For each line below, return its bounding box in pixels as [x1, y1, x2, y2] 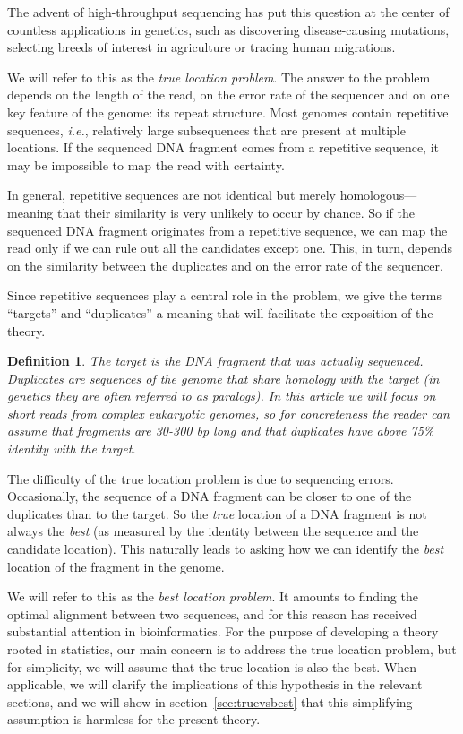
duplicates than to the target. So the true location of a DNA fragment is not [7, 504, 427, 522]
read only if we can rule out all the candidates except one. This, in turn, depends [7, 238, 452, 257]
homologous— [339, 186, 417, 204]
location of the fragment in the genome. [7, 557, 225, 575]
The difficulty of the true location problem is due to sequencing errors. [7, 469, 394, 488]
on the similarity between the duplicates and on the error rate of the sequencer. [7, 255, 443, 274]
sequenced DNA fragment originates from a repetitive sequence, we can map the [7, 220, 448, 239]
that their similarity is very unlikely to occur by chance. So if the [56, 203, 415, 221]
